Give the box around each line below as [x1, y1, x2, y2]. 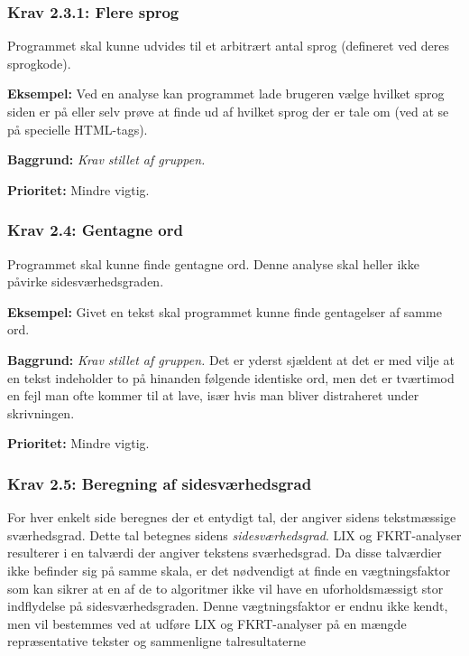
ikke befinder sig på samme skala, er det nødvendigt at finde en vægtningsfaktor [7, 560, 451, 579]
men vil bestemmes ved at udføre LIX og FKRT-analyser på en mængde [7, 614, 407, 633]
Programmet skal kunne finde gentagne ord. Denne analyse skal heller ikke [7, 254, 419, 273]
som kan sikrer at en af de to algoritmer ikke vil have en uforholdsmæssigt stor [7, 578, 444, 597]
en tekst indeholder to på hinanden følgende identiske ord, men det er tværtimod [7, 368, 455, 387]
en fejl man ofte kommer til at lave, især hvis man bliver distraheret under [7, 386, 419, 405]
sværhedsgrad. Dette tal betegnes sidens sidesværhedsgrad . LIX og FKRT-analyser [7, 525, 462, 544]
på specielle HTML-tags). [7, 119, 148, 138]
